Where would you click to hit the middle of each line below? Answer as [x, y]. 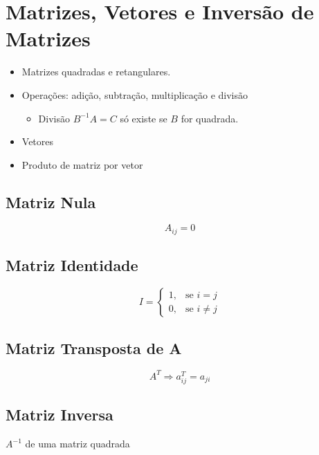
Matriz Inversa [60, 415]
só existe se [144, 118]
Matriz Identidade [72, 265]
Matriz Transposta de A [94, 347]
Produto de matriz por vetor [82, 164]
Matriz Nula [51, 202]
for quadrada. [210, 118]
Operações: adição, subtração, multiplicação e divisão [135, 94]
